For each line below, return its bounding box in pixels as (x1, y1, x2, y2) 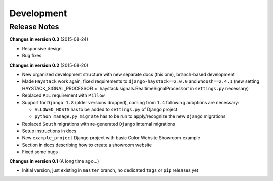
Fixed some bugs (22, 149, 58, 155)
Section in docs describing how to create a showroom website (22, 142, 152, 148)
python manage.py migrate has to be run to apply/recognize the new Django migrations (34, 113, 226, 119)
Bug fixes (22, 53, 42, 59)
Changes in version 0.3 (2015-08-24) (9, 36, 88, 42)
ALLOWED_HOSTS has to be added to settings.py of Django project (34, 106, 178, 112)
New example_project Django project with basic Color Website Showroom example (22, 135, 201, 141)
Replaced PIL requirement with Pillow (22, 92, 105, 98)
